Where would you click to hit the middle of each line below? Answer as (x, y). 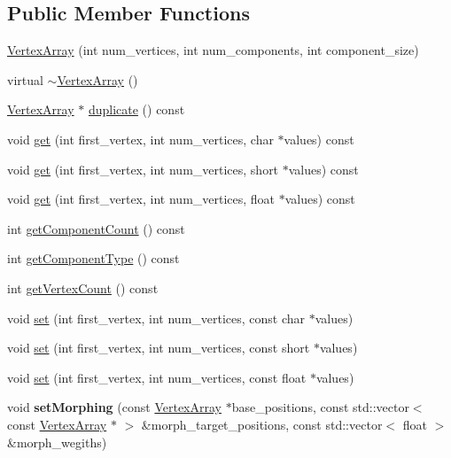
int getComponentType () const (93, 258)
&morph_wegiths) (57, 442)
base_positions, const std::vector (320, 407)
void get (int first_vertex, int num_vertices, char (140, 139)
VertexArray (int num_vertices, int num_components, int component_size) (213, 50)
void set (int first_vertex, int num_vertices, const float (157, 377)
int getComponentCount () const (96, 228)
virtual (25, 79)
